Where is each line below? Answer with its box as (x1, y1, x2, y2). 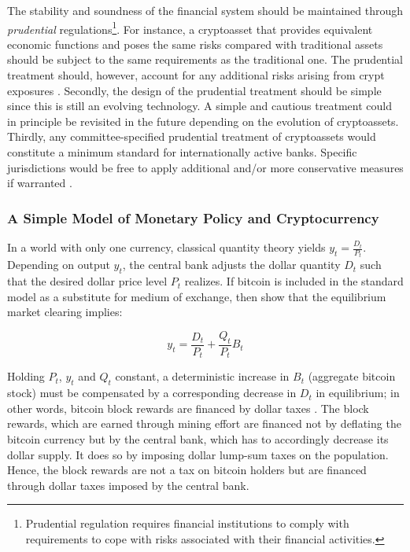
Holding (7, 368, 45, 385)
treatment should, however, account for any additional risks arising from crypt (7, 67, 385, 83)
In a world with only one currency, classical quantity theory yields (7, 239, 326, 255)
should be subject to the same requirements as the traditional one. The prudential (7, 51, 403, 68)
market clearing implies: (7, 304, 123, 320)
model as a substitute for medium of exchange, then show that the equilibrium (7, 288, 386, 304)
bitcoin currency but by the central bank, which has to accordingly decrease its (7, 430, 389, 447)
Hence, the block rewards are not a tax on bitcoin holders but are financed (7, 462, 367, 478)
